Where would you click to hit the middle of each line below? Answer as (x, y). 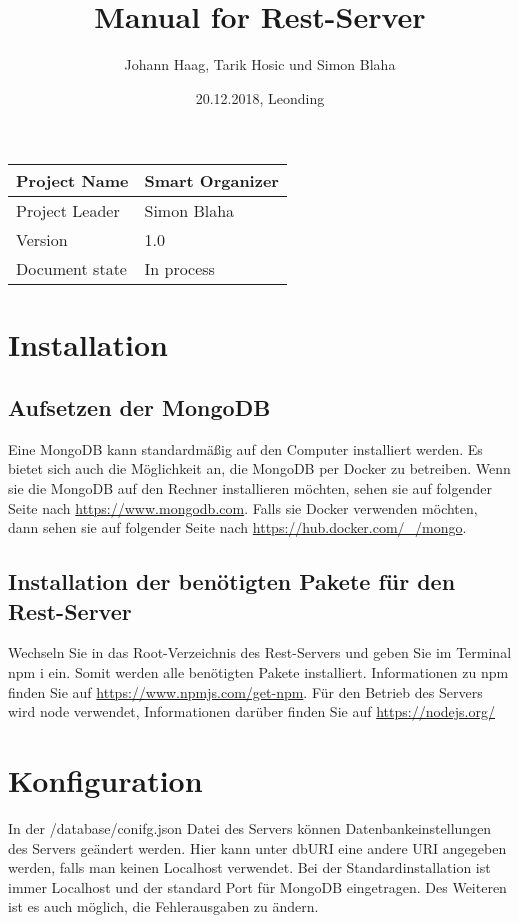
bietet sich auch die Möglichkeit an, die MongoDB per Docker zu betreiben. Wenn (259, 468)
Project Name (72, 181)
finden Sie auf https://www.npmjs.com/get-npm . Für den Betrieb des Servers (245, 691)
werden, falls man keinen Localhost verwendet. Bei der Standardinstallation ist (249, 867)
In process (179, 269)
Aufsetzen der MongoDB (139, 407)
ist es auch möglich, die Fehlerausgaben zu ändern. (163, 906)
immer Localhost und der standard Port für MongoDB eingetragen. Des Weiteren (257, 886)
